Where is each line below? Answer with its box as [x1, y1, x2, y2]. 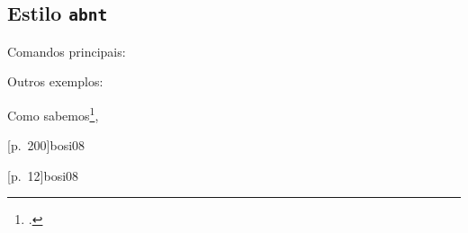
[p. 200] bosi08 [7, 136, 85, 155]
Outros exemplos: [7, 72, 103, 91]
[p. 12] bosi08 [7, 166, 79, 184]
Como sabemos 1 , [7, 103, 99, 124]
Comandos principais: [7, 41, 126, 60]
